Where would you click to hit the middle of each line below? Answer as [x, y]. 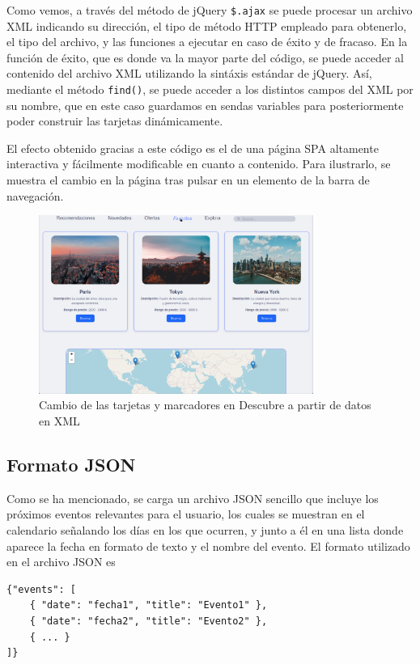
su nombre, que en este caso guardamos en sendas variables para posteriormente [205, 105]
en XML [59, 421]
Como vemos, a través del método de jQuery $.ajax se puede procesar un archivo [210, 10]
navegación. [35, 195]
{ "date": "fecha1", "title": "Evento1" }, [148, 605]
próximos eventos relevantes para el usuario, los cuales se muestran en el [186, 514]
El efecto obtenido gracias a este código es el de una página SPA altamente [193, 148]
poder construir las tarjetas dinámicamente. [115, 121]
